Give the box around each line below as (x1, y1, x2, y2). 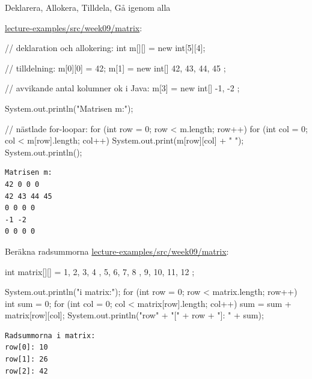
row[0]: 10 (5, 343, 48, 352)
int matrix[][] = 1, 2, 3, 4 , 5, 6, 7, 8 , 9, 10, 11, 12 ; (5, 265, 195, 277)
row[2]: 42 (5, 366, 48, 375)
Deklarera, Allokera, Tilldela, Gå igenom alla (5, 1, 171, 13)
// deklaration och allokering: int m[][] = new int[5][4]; (5, 41, 206, 54)
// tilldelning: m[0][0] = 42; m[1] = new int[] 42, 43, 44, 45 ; (5, 61, 226, 74)
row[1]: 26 (5, 355, 48, 364)
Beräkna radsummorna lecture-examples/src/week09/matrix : (5, 244, 229, 257)
